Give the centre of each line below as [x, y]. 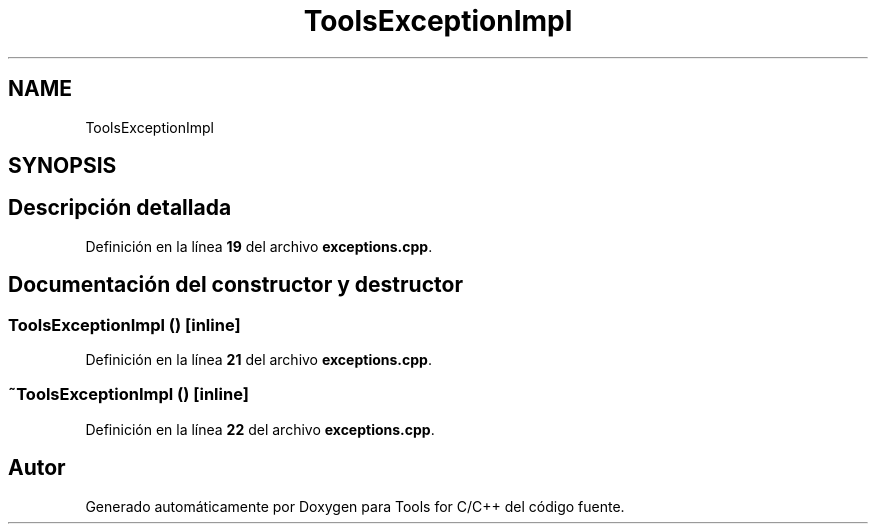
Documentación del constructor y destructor [235, 285]
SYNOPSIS [62, 166]
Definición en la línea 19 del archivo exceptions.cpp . [259, 246]
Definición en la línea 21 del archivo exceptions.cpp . [258, 360]
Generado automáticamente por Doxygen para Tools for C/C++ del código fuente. [355, 506]
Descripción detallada [120, 208]
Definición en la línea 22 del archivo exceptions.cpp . [260, 429]
